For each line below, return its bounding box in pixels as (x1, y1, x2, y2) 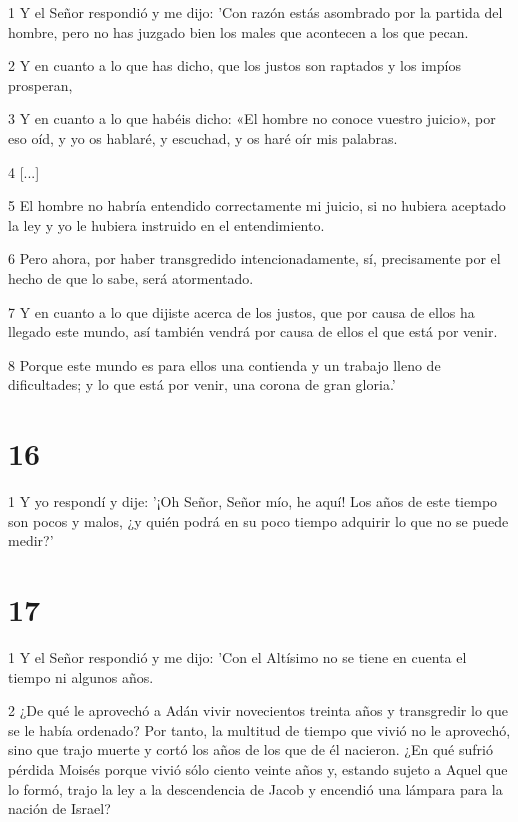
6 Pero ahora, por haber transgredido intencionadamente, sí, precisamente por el (8, 248, 501, 269)
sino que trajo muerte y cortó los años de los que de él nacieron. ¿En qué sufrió (8, 739, 493, 760)
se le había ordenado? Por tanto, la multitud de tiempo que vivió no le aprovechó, (8, 719, 511, 740)
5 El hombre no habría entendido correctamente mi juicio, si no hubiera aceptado (8, 195, 506, 216)
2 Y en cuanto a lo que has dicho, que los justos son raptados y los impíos (8, 55, 461, 76)
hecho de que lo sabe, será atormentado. (8, 267, 254, 288)
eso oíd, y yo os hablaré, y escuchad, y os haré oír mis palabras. (8, 127, 398, 148)
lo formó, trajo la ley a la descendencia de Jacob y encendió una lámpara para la (8, 778, 503, 799)
